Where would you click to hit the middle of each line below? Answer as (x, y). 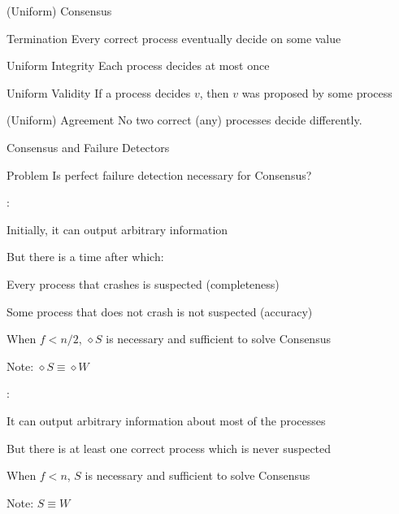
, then (214, 92)
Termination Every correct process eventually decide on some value (174, 38)
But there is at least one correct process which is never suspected (169, 448)
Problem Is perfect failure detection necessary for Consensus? (159, 174)
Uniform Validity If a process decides (99, 92)
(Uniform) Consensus (59, 11)
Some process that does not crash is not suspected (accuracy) (160, 311)
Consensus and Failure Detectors (88, 147)
